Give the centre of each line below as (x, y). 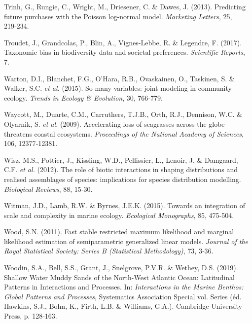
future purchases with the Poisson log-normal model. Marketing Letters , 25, (118, 16)
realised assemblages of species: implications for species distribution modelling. (123, 179)
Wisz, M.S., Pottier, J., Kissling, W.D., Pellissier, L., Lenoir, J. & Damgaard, (121, 160)
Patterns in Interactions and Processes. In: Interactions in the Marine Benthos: (124, 287)
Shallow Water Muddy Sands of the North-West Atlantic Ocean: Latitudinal (119, 277)
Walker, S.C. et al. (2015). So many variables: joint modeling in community (118, 88)
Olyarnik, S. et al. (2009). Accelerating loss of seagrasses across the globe (114, 124)
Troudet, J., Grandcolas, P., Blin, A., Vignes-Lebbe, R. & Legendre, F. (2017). (123, 42)
